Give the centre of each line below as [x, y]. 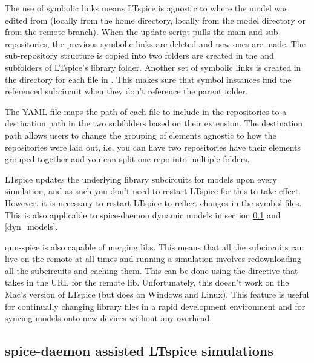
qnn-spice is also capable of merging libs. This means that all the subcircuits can [155, 247]
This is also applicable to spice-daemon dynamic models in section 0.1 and [143, 214]
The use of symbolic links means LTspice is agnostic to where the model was [146, 8]
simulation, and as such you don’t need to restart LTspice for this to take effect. [153, 191]
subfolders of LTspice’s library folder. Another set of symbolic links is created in [153, 67]
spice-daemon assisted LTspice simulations [139, 351]
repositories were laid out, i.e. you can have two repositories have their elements [153, 147]
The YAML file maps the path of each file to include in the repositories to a [146, 111]
